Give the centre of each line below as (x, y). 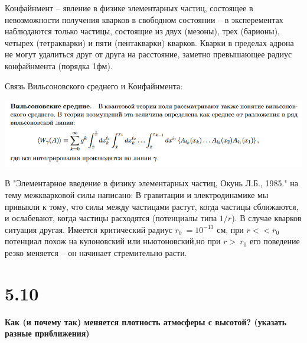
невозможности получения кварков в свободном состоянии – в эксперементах (144, 19)
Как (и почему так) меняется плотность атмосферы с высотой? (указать (146, 321)
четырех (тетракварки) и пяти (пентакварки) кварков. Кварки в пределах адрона (149, 42)
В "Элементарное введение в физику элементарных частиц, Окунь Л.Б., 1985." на (151, 183)
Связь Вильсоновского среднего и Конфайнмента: (94, 85)
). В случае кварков (267, 218)
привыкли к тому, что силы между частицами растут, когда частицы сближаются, (152, 206)
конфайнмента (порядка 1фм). (59, 65)
